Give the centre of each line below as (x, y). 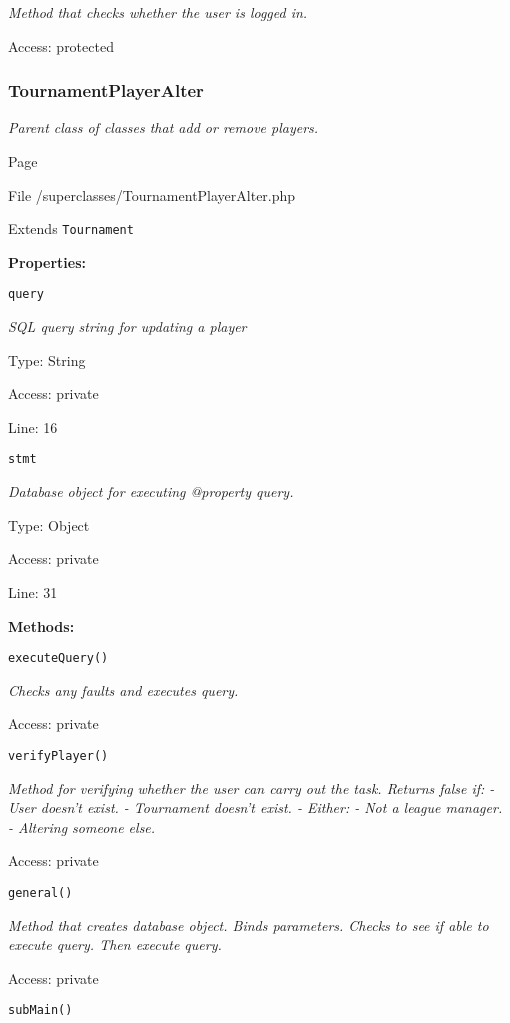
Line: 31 (33, 591)
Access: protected (61, 45)
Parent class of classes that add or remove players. (163, 127)
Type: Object (49, 524)
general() (40, 892)
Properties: (47, 261)
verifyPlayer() (58, 755)
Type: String (47, 359)
